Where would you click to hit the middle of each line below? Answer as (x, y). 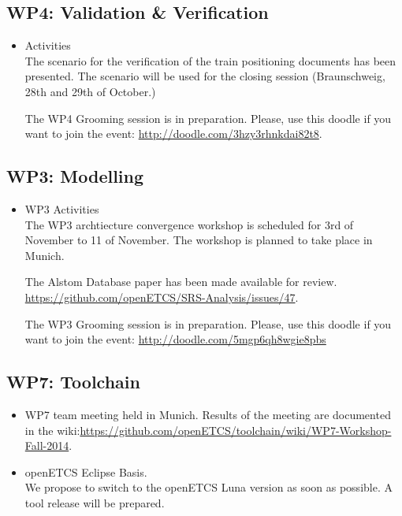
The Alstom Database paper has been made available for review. (181, 282)
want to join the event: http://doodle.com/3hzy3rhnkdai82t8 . (173, 134)
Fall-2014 (47, 445)
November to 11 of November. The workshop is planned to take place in (199, 240)
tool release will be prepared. (95, 502)
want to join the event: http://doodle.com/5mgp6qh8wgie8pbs (175, 339)
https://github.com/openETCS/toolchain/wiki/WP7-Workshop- (236, 430)
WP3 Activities (62, 208)
